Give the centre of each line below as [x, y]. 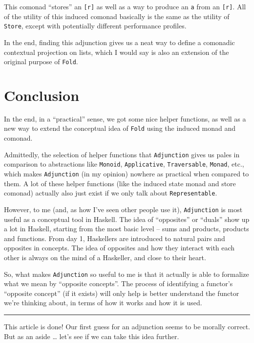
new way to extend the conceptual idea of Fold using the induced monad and [120, 128]
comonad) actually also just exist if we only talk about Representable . [111, 193]
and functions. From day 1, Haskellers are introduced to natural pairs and [115, 238]
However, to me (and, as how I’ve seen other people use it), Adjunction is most [123, 209]
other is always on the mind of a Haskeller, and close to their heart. [105, 257]
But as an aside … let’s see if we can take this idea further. [92, 336]
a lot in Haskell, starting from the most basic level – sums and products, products [127, 229]
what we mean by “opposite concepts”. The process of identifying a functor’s [118, 283]
